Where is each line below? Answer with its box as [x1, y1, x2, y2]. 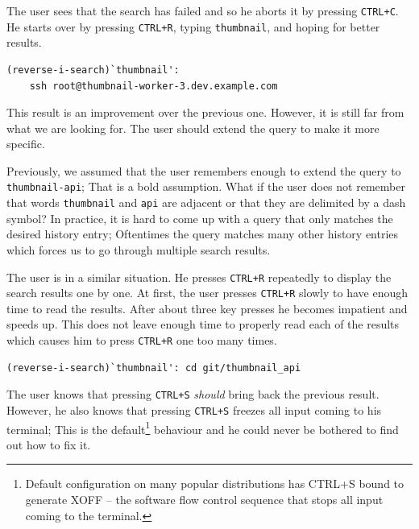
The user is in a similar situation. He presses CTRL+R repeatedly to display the [6, 268, 392, 285]
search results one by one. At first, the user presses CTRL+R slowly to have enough [6, 284, 409, 301]
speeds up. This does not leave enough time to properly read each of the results [6, 316, 400, 333]
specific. [6, 135, 45, 152]
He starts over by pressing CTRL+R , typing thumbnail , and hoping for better [6, 18, 380, 35]
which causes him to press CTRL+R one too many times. [6, 332, 277, 349]
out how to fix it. [6, 436, 91, 453]
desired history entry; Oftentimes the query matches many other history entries [6, 225, 399, 242]
